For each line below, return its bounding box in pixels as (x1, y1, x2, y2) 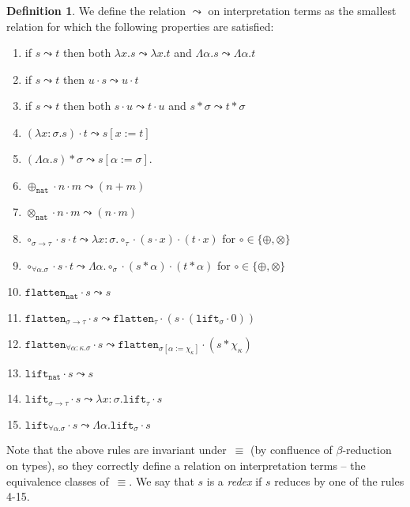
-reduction (342, 441, 392, 458)
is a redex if (206, 472, 262, 489)
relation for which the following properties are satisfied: (6, 17, 274, 34)
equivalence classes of (6, 472, 109, 489)
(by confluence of (250, 441, 333, 458)
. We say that (129, 472, 194, 489)
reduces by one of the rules (274, 472, 404, 489)
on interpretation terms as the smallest (208, 2, 397, 18)
